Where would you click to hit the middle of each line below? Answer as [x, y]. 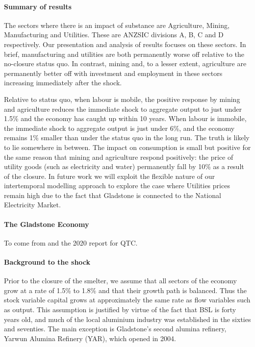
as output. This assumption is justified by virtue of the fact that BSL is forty [120, 310]
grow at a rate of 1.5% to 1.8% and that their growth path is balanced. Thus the [125, 290]
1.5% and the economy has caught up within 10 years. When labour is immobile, [125, 118]
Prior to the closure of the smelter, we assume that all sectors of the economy [120, 281]
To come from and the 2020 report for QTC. [71, 242]
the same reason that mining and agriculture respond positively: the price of [119, 157]
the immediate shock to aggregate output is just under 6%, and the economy [119, 128]
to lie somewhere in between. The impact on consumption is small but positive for [127, 147]
